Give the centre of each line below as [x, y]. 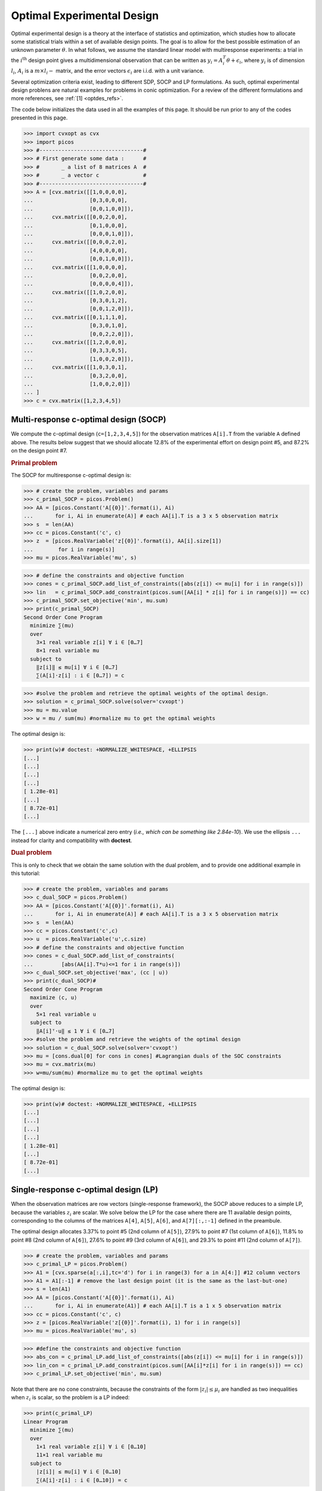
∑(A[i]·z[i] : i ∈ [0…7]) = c [80, 676]
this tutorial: [26, 873]
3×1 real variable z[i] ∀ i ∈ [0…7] [89, 642]
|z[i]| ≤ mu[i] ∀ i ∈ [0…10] [79, 1472]
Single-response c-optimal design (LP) [85, 1190]
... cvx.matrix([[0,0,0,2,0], [75, 242]
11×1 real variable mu [69, 1455]
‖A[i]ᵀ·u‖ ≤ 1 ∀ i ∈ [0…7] [76, 1031]
